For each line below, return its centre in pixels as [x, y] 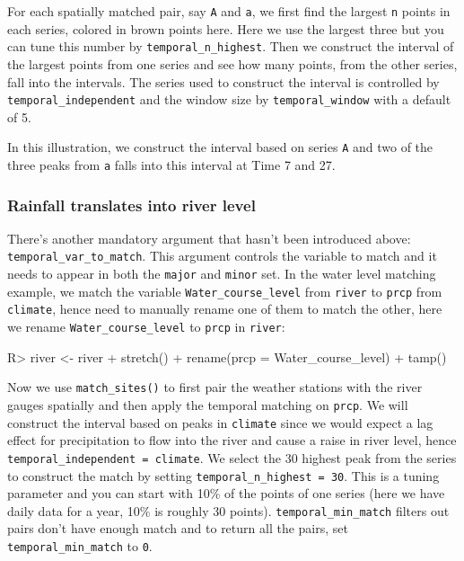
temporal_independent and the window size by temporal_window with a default [229, 99]
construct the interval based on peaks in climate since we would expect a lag [220, 422]
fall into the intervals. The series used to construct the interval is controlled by [223, 81]
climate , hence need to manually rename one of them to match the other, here [225, 309]
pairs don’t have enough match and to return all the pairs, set [178, 528]
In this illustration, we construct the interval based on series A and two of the [220, 147]
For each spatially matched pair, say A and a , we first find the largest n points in [229, 11]
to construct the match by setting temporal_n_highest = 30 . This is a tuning [223, 475]
